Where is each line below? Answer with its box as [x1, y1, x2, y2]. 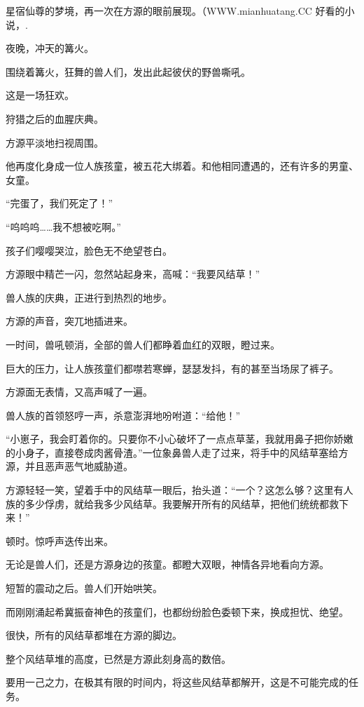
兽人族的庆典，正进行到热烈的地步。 [6, 290, 172, 304]
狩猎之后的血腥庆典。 [6, 111, 104, 126]
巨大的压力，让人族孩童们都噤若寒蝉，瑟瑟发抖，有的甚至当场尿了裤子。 [6, 361, 339, 375]
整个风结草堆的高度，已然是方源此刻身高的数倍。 [6, 651, 231, 666]
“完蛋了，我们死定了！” [6, 196, 113, 210]
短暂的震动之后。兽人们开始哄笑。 [6, 581, 162, 595]
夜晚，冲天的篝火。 [6, 41, 94, 55]
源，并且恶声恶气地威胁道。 [6, 459, 133, 473]
